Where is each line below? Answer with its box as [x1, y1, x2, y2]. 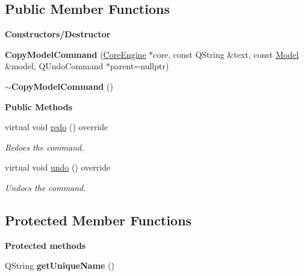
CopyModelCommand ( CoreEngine [5, 48, 146, 60]
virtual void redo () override [5, 121, 108, 133]
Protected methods [5, 239, 86, 251]
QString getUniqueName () [5, 259, 115, 272]
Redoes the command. [5, 140, 84, 153]
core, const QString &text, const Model [153, 48, 299, 60]
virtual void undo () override [5, 161, 111, 174]
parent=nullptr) [110, 60, 169, 72]
